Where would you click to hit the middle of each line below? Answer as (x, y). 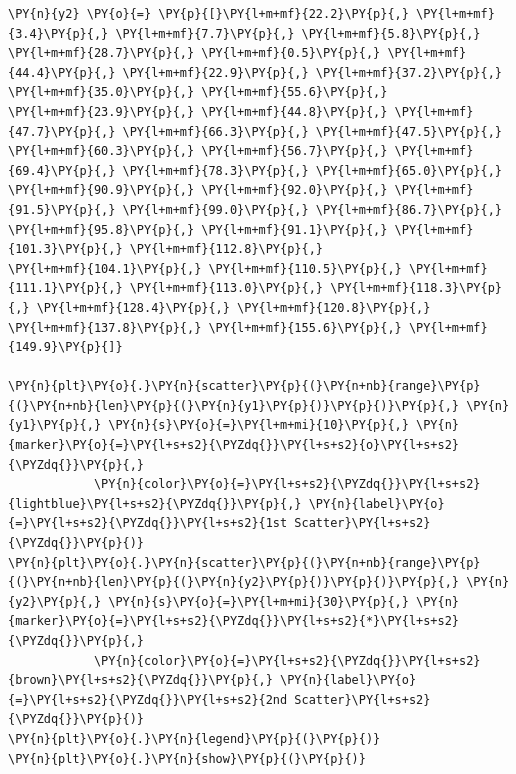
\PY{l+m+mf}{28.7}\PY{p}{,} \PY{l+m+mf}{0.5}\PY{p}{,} (194, 53)
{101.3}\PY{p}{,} (65, 249)
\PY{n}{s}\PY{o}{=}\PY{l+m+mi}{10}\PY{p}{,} (258, 425)
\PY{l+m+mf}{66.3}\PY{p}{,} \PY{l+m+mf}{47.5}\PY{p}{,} (312, 131)
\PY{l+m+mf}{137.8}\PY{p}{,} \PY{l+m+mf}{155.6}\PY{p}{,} (205, 327)
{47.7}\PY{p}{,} (62, 131)
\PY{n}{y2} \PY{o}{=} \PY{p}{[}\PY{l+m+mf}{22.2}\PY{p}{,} (208, 14)
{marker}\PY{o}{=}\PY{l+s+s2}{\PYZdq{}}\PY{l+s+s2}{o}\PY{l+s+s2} (234, 445)
